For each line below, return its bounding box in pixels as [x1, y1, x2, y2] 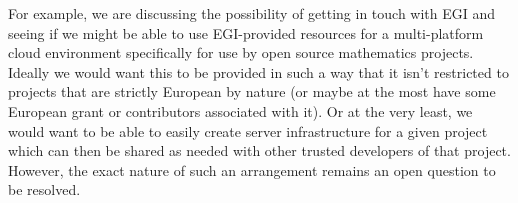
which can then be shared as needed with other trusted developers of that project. [8, 140, 511, 161]
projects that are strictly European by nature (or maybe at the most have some [8, 81, 496, 102]
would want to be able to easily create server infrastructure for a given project [8, 120, 488, 141]
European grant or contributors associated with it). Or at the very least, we [8, 100, 473, 121]
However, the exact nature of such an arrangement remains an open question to [8, 159, 496, 180]
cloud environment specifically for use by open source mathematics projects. [8, 42, 474, 63]
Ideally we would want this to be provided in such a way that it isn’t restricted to [8, 61, 509, 82]
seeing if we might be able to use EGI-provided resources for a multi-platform [8, 22, 484, 43]
